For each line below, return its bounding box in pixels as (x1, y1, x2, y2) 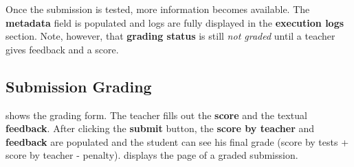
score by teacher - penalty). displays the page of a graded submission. (5, 148, 298, 162)
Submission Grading (5, 75, 152, 97)
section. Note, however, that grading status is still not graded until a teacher (5, 29, 335, 43)
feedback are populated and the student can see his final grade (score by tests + (5, 134, 349, 149)
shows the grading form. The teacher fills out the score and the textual (5, 107, 307, 122)
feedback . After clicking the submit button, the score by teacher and (5, 121, 315, 136)
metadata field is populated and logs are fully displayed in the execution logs (5, 15, 344, 29)
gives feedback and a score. (5, 42, 119, 56)
